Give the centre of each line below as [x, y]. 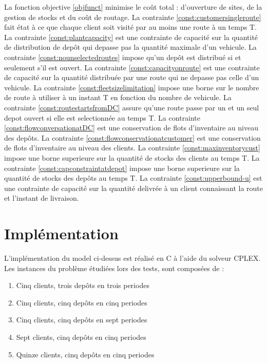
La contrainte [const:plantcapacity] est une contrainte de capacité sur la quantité [131, 37]
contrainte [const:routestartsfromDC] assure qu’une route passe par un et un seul [132, 107]
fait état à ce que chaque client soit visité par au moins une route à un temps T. [130, 27]
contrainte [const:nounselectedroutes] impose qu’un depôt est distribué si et [123, 57]
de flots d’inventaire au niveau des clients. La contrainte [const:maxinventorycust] [132, 148]
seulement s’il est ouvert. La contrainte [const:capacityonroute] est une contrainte [132, 67]
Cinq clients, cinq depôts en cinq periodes [82, 302]
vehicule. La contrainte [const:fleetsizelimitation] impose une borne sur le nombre [132, 87]
